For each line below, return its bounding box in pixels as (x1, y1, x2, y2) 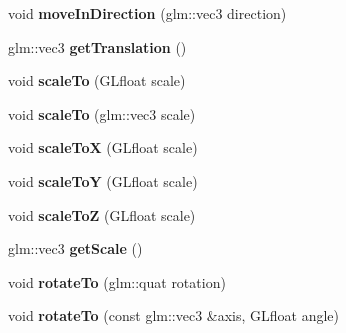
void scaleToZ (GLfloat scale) (8, 204, 196, 225)
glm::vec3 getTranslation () (8, 36, 187, 57)
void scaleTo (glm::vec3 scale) (8, 103, 196, 124)
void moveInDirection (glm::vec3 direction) (8, 3, 287, 23)
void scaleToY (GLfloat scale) (8, 170, 198, 191)
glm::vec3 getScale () (8, 238, 143, 259)
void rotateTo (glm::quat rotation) (8, 271, 226, 292)
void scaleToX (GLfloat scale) (8, 137, 198, 158)
